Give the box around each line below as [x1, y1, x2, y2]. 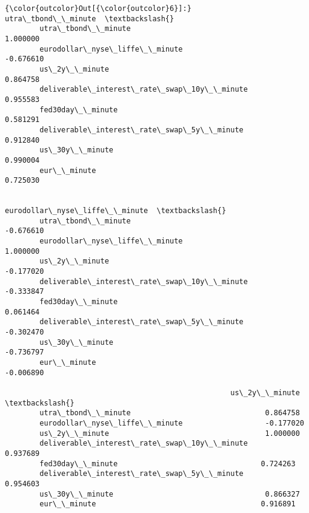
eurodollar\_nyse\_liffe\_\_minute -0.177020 [39, 418, 304, 427]
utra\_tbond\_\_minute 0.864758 [39, 409, 300, 418]
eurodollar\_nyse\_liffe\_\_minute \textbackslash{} [5, 206, 227, 216]
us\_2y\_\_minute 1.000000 [39, 429, 300, 438]
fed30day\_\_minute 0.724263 [39, 459, 296, 468]
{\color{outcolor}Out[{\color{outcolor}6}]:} [5, 4, 191, 13]
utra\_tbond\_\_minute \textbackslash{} [5, 14, 174, 23]
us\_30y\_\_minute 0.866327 [39, 489, 300, 498]
